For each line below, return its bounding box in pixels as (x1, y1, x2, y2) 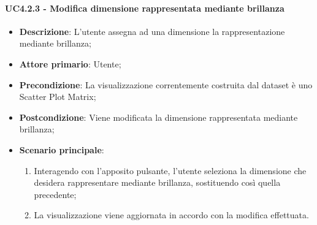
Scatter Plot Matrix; (19, 90, 96, 103)
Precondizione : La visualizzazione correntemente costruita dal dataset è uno (19, 78, 313, 91)
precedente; (34, 188, 77, 200)
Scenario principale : (19, 143, 104, 156)
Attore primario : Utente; (19, 57, 121, 70)
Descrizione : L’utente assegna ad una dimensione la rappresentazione (19, 25, 285, 37)
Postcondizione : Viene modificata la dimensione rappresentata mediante (19, 110, 298, 123)
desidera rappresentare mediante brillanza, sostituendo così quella (34, 176, 281, 189)
